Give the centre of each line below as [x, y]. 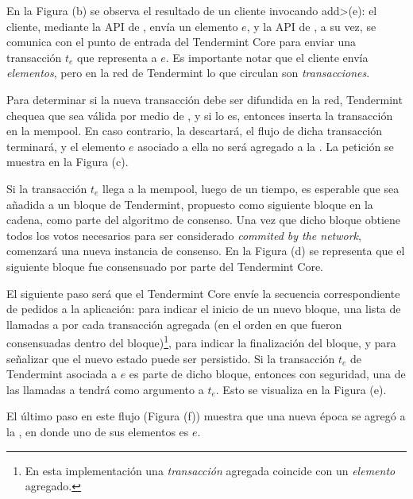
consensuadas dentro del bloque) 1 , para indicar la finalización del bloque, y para [201, 341]
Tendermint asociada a [62, 374]
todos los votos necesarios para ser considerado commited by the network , [184, 235]
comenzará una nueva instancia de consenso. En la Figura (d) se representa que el [206, 251]
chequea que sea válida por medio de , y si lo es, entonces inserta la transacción [200, 115]
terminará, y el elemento [66, 146]
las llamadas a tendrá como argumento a [105, 389]
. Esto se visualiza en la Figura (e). [301, 389]
